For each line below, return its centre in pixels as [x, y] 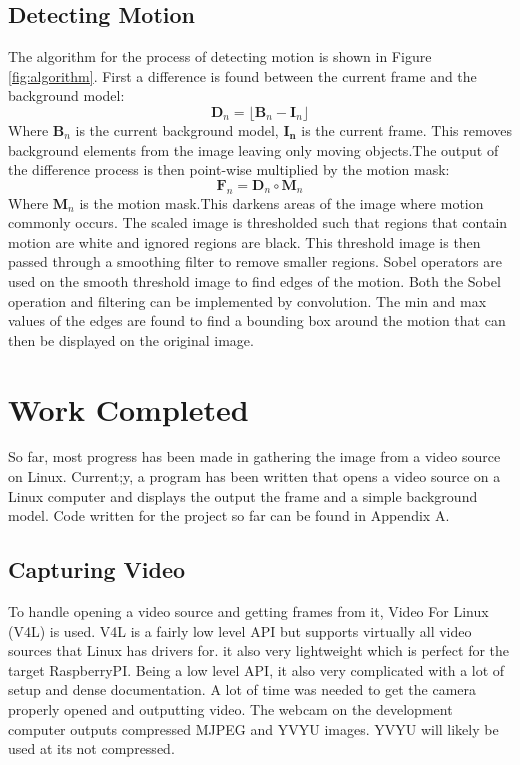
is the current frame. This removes [406, 129]
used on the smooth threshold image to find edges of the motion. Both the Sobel [254, 280]
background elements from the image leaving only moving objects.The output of [253, 149]
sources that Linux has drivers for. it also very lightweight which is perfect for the [259, 650]
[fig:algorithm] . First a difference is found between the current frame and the [242, 75]
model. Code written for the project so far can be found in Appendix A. [229, 515]
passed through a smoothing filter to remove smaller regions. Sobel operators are [255, 261]
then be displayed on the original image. [131, 339]
